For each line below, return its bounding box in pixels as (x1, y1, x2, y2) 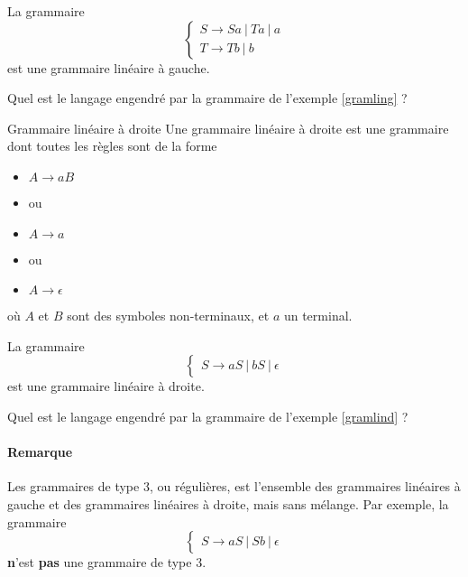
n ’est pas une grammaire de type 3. (7, 553, 206, 572)
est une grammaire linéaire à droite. (7, 377, 205, 396)
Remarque (7, 442, 73, 461)
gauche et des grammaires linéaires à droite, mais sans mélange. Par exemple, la (7, 494, 449, 513)
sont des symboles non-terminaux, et (67, 306, 270, 325)
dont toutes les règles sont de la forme (7, 136, 217, 155)
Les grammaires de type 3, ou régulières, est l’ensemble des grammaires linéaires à (7, 477, 461, 496)
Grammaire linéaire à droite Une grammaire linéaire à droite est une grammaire (7, 118, 449, 137)
